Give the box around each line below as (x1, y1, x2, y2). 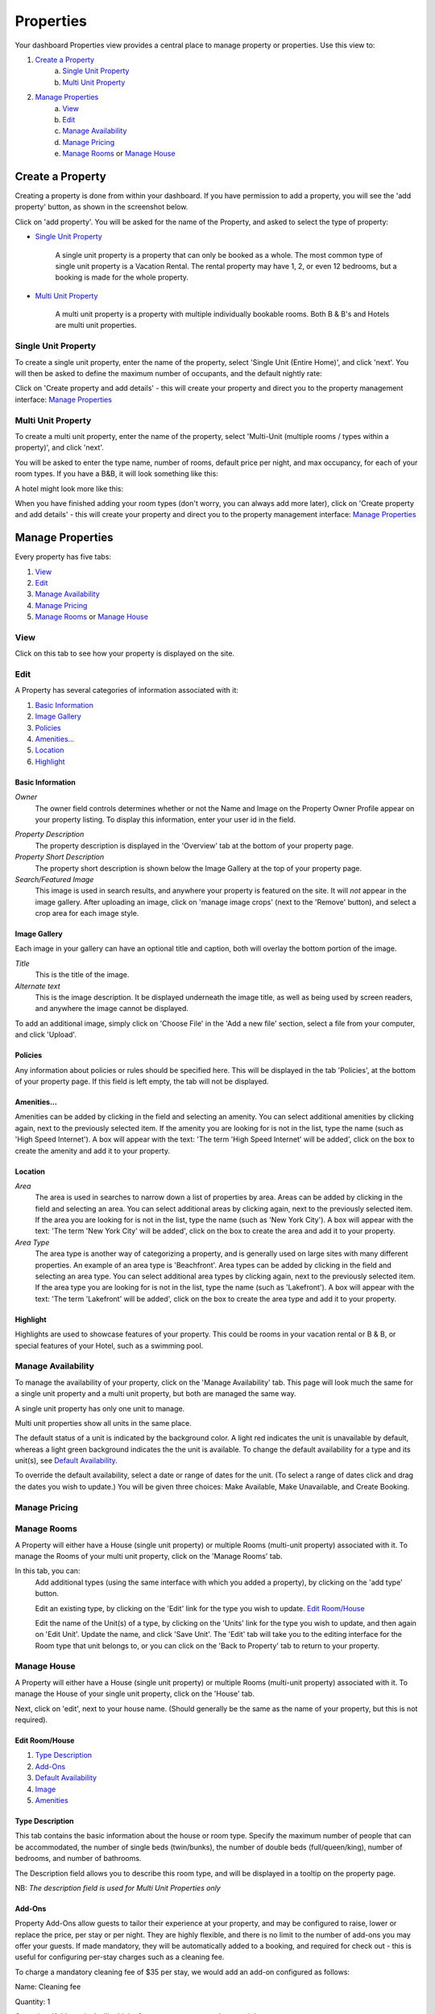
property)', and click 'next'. (14, 443, 105, 453)
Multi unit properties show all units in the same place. (14, 1418, 193, 1428)
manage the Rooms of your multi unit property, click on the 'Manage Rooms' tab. (14, 1551, 283, 1560)
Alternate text (14, 981, 60, 991)
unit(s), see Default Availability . (14, 1456, 118, 1465)
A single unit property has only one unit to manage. (14, 1403, 185, 1413)
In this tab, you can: (14, 1566, 81, 1576)
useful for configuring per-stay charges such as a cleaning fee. (14, 1952, 225, 1962)
